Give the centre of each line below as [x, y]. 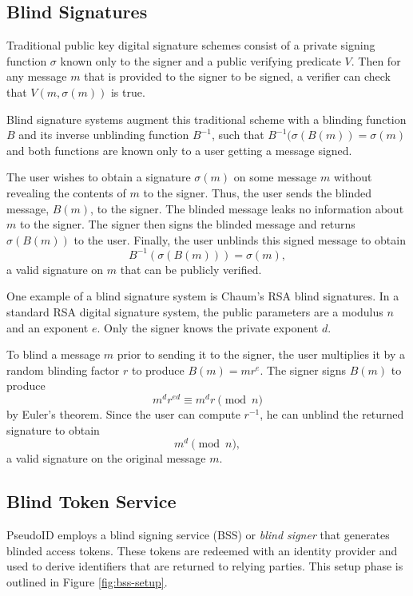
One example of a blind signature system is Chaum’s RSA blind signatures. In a [203, 296]
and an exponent [48, 327]
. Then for [376, 60]
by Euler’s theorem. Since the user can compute [123, 414]
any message [37, 76]
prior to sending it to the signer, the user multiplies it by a [261, 354]
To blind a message [54, 354]
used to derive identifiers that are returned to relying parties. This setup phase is [205, 566]
